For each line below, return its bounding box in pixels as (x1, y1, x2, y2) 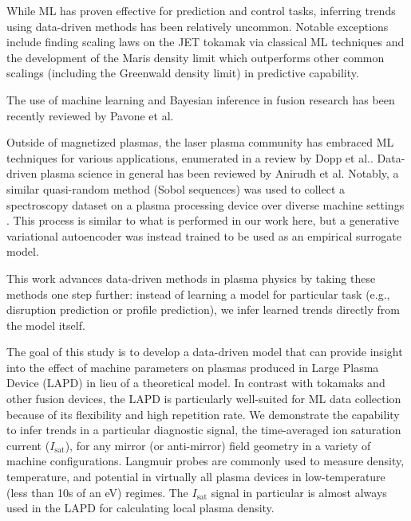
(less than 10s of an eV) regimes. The (6, 484, 188, 500)
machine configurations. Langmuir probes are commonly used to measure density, (6, 452, 405, 469)
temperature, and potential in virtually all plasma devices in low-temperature (6, 468, 385, 485)
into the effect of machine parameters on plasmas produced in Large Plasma (6, 358, 379, 375)
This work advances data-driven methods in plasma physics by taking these (6, 269, 376, 286)
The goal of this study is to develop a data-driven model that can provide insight (6, 343, 403, 360)
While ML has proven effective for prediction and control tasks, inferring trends (6, 2, 396, 18)
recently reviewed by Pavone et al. (6, 107, 174, 123)
